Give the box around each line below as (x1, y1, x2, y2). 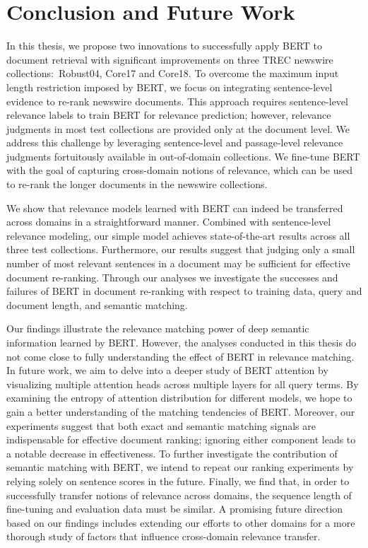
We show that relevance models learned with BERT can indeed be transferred (6, 200, 343, 215)
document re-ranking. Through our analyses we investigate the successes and (6, 269, 338, 284)
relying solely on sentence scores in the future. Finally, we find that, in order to (6, 473, 350, 488)
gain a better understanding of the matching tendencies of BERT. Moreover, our (6, 404, 355, 419)
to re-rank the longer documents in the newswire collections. (6, 177, 268, 192)
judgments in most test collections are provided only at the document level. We (6, 121, 350, 136)
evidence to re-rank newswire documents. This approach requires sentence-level (6, 93, 348, 108)
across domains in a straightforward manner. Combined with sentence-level (6, 214, 331, 229)
